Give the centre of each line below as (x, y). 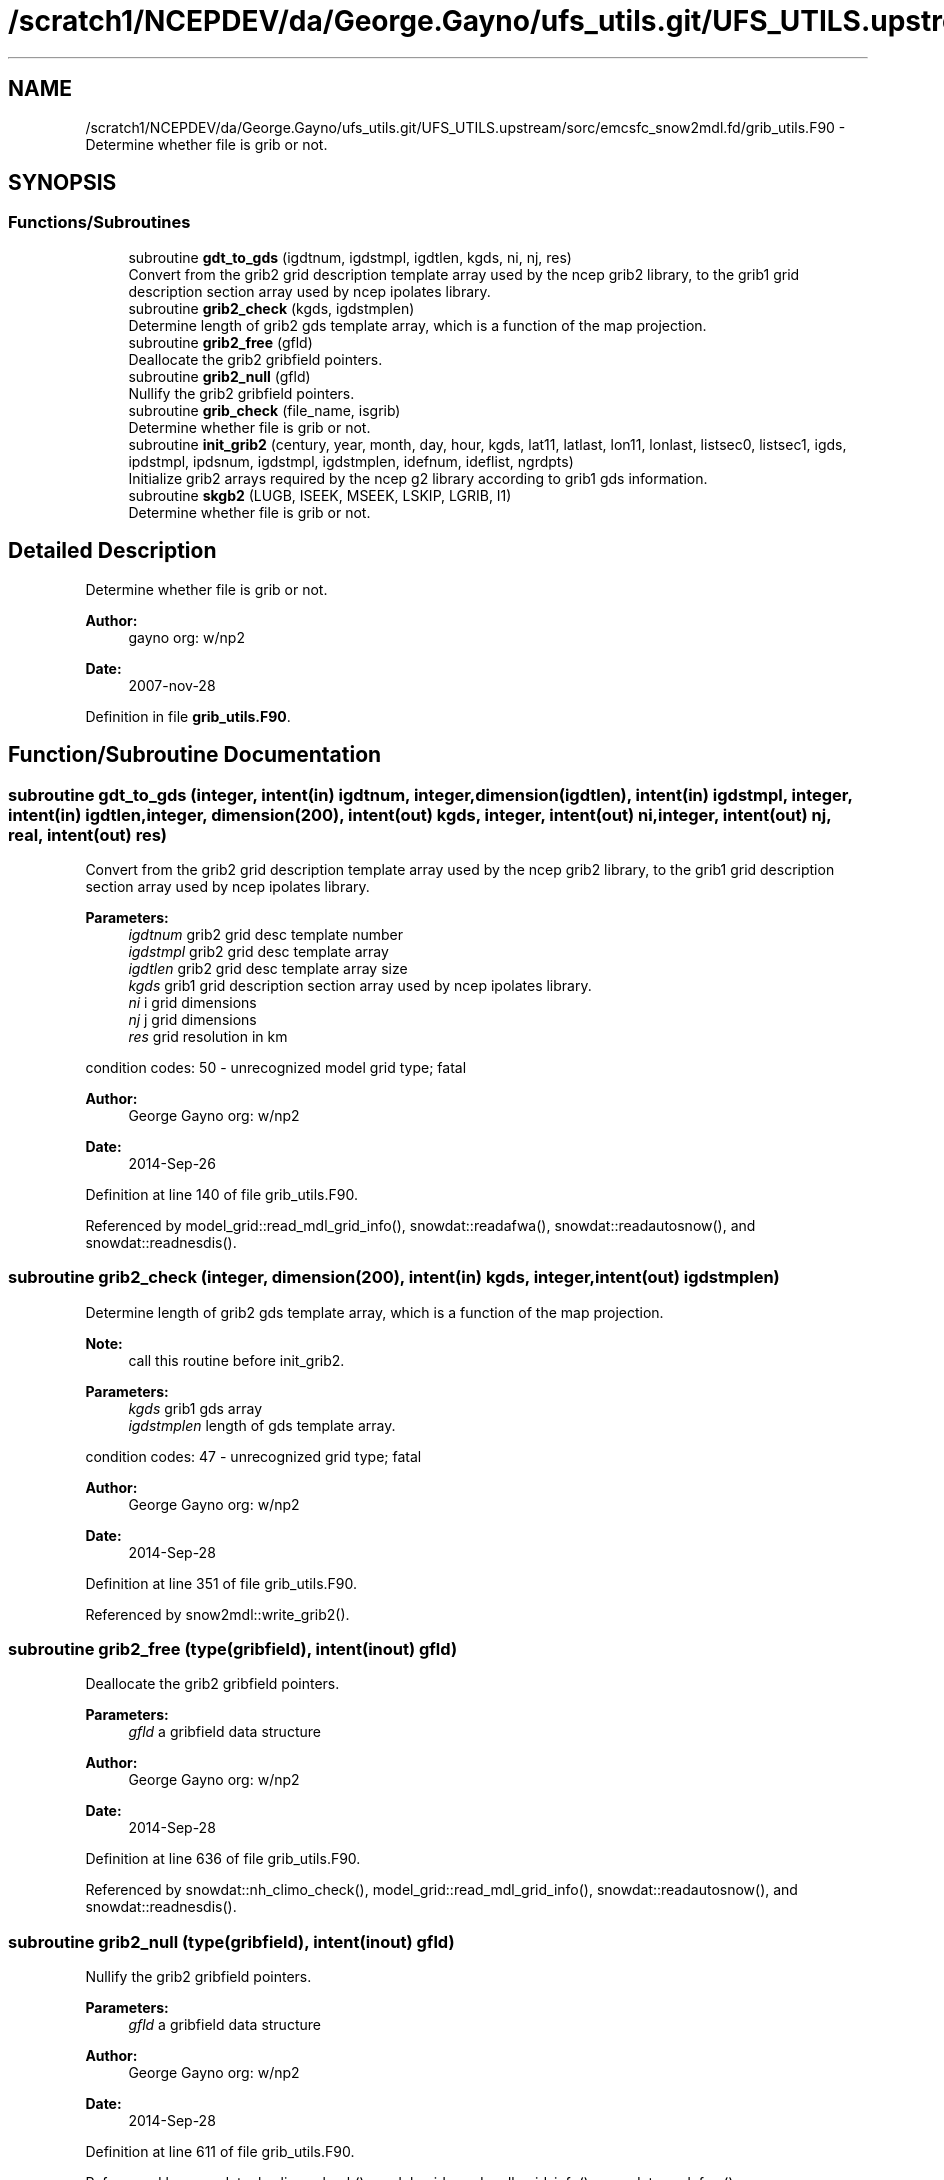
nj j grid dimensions (192, 1019)
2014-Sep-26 (172, 1163)
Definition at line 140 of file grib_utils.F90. (221, 1194)
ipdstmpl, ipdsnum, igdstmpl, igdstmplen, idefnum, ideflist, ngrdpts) (351, 461)
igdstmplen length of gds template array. (262, 1425)
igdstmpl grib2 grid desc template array (258, 951)
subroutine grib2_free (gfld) (220, 342)
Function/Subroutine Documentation (195, 755)
